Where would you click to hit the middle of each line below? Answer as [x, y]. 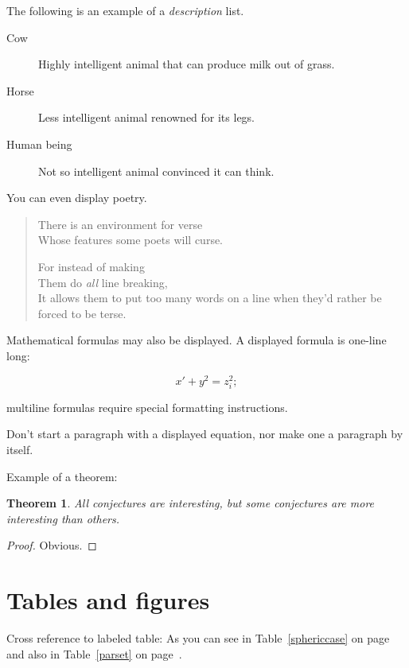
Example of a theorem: [62, 476]
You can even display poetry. [77, 198]
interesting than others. [63, 518]
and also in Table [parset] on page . [94, 653]
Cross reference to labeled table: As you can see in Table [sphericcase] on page [198, 638]
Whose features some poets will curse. [130, 240]
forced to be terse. [82, 313]
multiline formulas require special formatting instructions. [147, 407]
